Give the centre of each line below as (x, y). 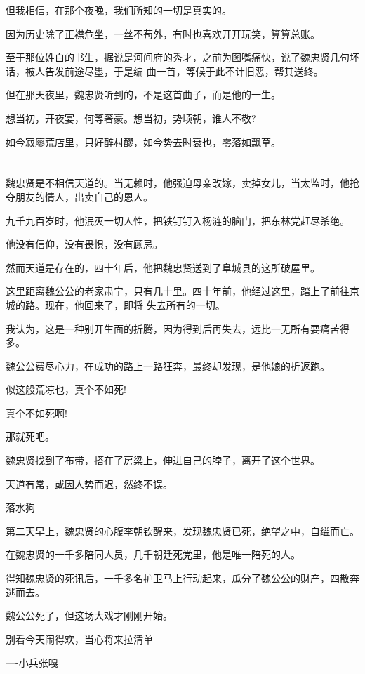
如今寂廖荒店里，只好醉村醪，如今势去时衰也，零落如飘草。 (143, 141)
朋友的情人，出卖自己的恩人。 (84, 196)
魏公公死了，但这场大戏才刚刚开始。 (89, 615)
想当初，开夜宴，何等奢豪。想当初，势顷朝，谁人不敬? (131, 118)
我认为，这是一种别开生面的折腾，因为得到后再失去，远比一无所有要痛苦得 (178, 328)
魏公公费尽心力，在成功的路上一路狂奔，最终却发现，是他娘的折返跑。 (168, 365)
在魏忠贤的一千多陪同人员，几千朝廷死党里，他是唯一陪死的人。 (153, 554)
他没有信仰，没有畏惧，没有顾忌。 (84, 244)
